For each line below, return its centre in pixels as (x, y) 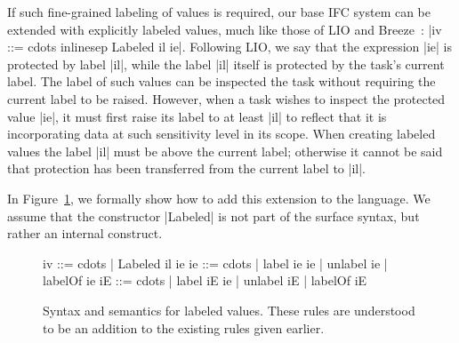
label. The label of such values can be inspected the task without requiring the (221, 81)
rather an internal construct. (85, 233)
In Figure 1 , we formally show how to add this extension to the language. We (219, 198)
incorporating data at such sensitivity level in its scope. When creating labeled (221, 134)
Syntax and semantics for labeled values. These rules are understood (229, 310)
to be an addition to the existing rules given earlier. (184, 327)
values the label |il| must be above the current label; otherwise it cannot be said (225, 151)
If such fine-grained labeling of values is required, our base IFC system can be (219, 12)
